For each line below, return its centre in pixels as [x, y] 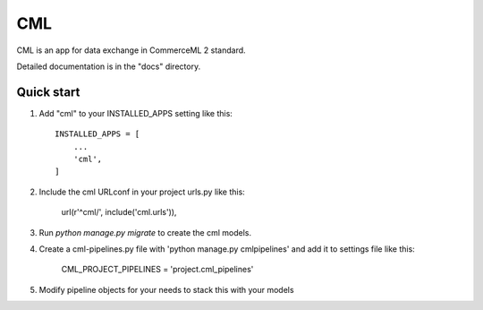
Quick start [48, 92]
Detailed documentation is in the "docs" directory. [109, 66]
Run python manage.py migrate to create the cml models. [145, 232]
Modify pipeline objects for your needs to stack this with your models [166, 289]
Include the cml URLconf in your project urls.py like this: [142, 192]
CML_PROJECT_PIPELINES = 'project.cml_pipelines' [157, 270]
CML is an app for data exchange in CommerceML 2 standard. [131, 50]
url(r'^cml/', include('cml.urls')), [119, 212]
